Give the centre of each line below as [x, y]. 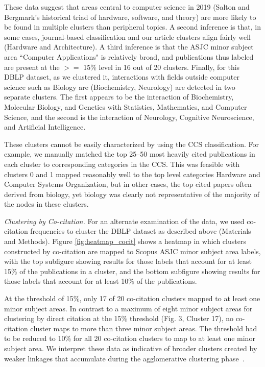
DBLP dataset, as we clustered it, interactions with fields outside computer [122, 77]
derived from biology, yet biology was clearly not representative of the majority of [132, 194]
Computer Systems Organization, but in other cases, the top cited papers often [128, 184]
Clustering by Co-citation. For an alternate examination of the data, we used [124, 221]
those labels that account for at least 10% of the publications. [101, 281]
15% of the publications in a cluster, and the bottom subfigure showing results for [132, 271]
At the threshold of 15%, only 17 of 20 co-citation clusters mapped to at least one [132, 298]
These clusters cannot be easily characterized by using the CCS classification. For [132, 144]
